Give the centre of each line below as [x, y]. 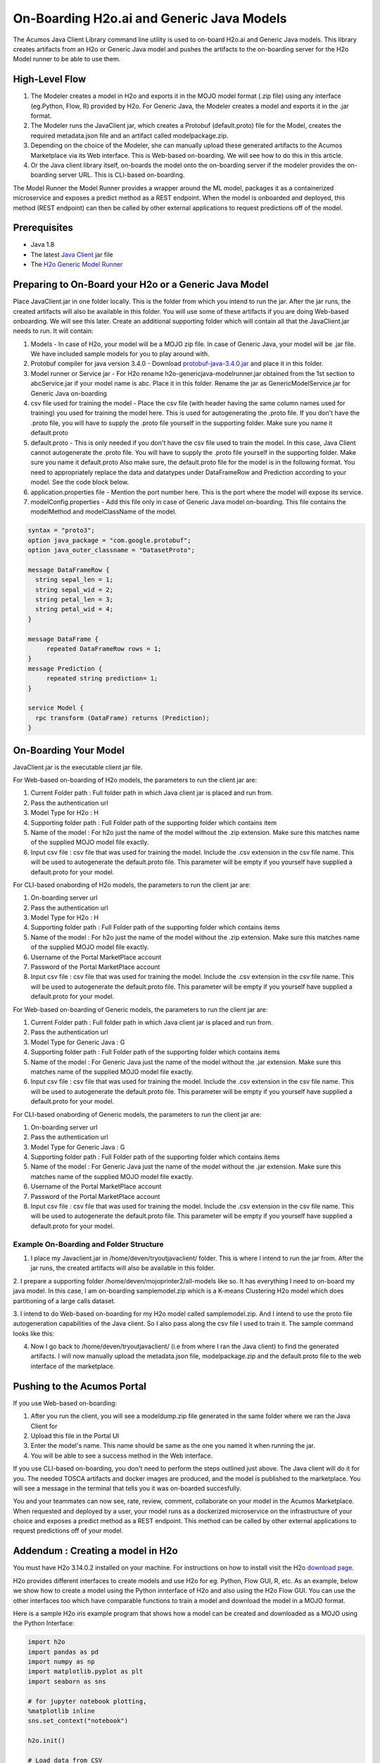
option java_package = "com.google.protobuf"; [109, 540]
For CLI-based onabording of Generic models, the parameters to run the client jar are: [137, 1114]
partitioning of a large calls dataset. [64, 1300]
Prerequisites [43, 228]
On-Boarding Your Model [69, 750]
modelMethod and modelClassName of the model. [104, 512]
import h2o [46, 1642]
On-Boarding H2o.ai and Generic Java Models [150, 18]
